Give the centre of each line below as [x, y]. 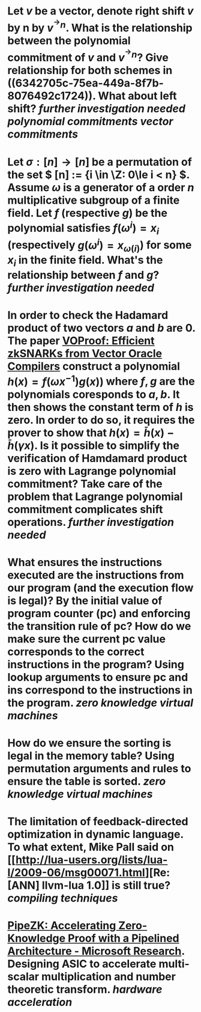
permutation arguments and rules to [99, 768]
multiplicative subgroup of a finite [94, 200]
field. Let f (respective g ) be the [88, 213]
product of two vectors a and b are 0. [101, 328]
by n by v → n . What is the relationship [100, 26]
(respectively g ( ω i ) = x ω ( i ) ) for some [100, 245]
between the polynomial [69, 41]
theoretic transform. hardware [85, 989]
